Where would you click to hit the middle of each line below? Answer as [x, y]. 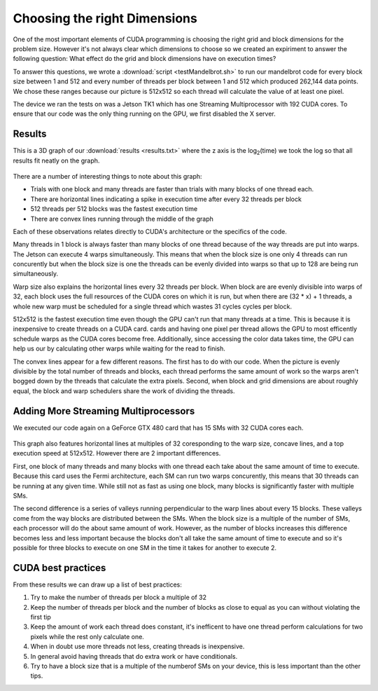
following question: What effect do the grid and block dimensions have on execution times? [145, 59]
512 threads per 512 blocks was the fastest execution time [114, 209]
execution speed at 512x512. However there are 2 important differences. [117, 453]
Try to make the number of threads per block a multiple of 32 [118, 597]
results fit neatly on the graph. [56, 160]
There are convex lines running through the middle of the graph [122, 219]
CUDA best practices [59, 568]
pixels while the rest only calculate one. [87, 636]
